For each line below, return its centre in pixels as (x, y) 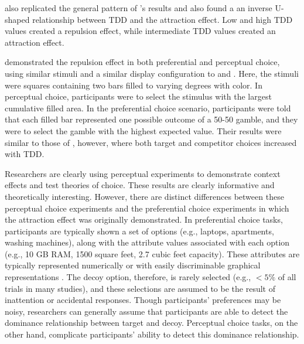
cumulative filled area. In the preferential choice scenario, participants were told (148, 108)
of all (287, 277)
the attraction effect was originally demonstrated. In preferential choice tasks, (144, 219)
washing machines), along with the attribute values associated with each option (147, 242)
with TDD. (25, 154)
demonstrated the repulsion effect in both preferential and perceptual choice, (142, 62)
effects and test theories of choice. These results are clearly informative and (140, 185)
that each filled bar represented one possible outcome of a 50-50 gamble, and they (151, 119)
